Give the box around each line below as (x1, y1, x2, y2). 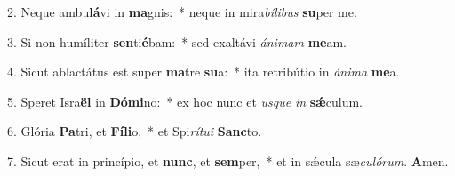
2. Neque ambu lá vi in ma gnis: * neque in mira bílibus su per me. (7, 3, 357, 20)
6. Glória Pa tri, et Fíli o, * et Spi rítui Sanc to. (7, 122, 262, 140)
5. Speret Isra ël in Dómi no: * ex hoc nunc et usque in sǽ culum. (7, 92, 363, 110)
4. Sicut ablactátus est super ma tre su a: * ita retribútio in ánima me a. (7, 62, 400, 81)
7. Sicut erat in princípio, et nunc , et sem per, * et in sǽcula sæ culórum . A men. (7, 151, 449, 170)
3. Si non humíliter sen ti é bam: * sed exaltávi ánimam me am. (7, 32, 347, 51)
